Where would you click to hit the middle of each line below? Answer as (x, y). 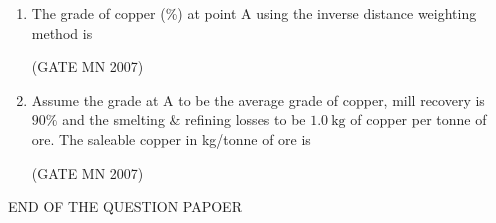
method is (62, 32)
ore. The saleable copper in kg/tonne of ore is (171, 138)
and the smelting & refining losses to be (184, 119)
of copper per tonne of (418, 119)
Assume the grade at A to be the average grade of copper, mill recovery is (258, 99)
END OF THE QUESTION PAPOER (125, 206)
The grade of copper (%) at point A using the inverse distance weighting (254, 13)
